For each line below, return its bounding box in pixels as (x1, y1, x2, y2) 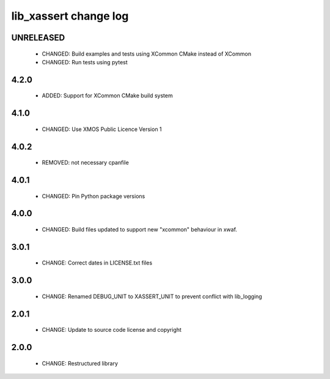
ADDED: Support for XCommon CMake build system (42, 92, 174, 99)
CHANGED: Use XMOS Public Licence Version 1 (42, 126, 162, 133)
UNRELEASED (11, 32, 65, 43)
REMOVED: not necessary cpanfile (42, 159, 130, 167)
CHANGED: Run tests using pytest (42, 58, 128, 66)
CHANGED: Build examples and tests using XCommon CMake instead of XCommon (42, 50, 252, 58)
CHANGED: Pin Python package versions (42, 192, 145, 200)
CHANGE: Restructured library (42, 359, 119, 367)
